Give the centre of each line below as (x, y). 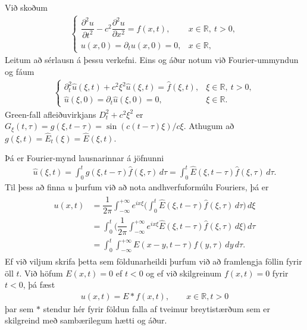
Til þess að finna (35, 186)
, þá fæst (39, 285)
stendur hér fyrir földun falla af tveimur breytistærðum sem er (156, 308)
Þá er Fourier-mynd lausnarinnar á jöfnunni (84, 157)
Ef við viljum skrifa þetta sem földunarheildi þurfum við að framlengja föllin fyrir (153, 261)
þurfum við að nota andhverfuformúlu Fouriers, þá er (172, 186)
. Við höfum (41, 273)
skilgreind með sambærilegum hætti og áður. (86, 320)
